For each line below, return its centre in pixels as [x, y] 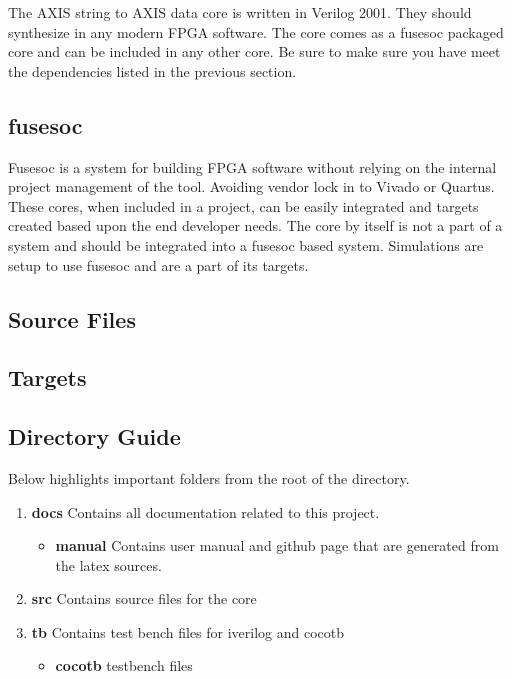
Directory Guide [94, 436]
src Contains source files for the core [144, 598]
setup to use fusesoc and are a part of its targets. [158, 264]
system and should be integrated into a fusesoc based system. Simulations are [246, 244]
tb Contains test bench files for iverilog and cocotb [188, 631]
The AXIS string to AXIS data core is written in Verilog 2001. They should [240, 12]
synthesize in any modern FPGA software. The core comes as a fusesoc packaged [256, 31]
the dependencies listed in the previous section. [152, 70]
